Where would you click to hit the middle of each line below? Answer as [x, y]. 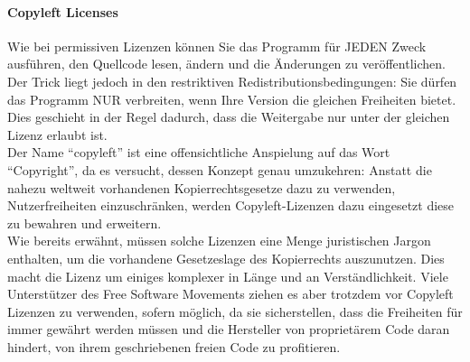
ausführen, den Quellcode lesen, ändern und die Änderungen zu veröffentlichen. [226, 64]
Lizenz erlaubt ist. [57, 134]
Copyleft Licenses [63, 11]
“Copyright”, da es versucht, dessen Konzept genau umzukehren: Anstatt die [220, 169]
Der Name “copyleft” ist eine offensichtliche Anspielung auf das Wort [199, 152]
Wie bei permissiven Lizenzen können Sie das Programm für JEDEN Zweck [217, 46]
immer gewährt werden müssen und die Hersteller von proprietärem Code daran [229, 329]
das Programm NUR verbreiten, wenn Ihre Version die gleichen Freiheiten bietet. [232, 99]
